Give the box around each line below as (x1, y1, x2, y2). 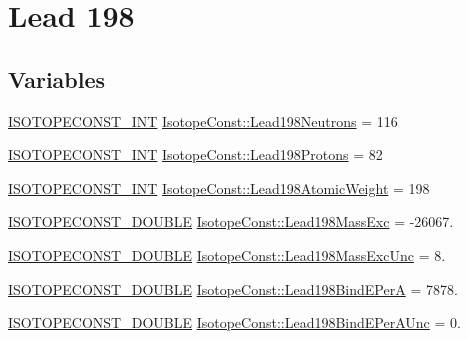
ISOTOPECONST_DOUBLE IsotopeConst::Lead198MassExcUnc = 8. (8, 244, 446, 265)
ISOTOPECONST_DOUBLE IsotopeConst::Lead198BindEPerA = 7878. (8, 278, 458, 299)
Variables (8, 63, 106, 94)
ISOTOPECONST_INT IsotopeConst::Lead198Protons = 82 (8, 144, 383, 165)
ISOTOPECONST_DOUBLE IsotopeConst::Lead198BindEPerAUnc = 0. (8, 312, 461, 333)
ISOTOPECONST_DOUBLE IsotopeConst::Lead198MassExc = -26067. (8, 211, 454, 232)
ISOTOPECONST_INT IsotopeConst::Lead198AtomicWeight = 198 (8, 177, 430, 198)
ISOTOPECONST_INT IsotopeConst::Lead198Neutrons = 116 (8, 110, 398, 131)
